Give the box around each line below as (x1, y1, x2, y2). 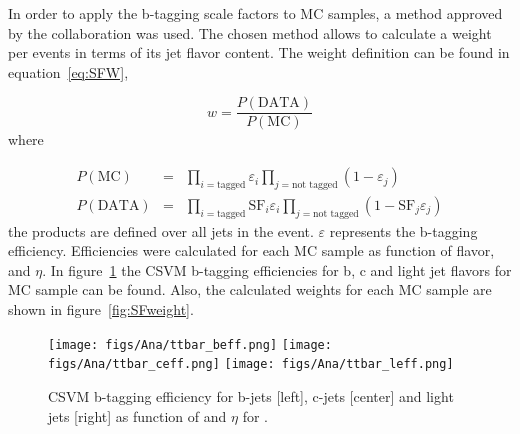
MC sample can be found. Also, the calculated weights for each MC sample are (8, 279, 492, 300)
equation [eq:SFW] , (8, 61, 129, 82)
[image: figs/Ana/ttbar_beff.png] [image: (48, 337, 332, 352)
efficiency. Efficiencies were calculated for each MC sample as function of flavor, (8, 240, 495, 261)
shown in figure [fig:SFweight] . (8, 299, 194, 320)
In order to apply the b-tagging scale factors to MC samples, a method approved (8, 3, 503, 23)
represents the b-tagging (329, 220, 478, 241)
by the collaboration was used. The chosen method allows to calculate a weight (8, 22, 492, 43)
